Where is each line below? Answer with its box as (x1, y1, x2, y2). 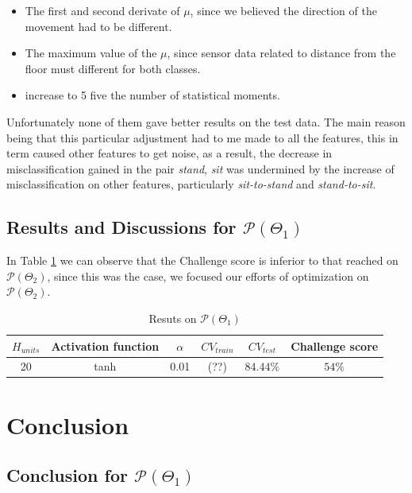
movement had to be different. (25, 17, 172, 34)
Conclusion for (6, 463, 128, 487)
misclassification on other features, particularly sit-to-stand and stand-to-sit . (6, 176, 376, 192)
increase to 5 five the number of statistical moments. (25, 87, 280, 103)
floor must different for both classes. (25, 60, 201, 76)
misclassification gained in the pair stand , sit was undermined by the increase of (6, 160, 395, 177)
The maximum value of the (25, 45, 157, 61)
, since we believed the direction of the (190, 2, 377, 18)
